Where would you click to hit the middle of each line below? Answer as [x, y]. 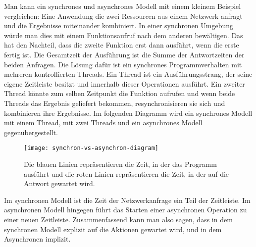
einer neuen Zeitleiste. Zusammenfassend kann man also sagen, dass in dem [118, 219]
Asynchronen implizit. [37, 239]
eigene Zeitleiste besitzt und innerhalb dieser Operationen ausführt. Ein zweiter [125, 83]
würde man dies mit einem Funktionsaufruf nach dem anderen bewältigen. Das [124, 35]
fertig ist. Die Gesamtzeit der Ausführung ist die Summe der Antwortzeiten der [124, 54]
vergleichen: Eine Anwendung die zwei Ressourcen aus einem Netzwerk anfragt [123, 16]
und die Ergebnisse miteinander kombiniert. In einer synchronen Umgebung [119, 25]
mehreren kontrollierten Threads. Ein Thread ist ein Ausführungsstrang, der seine [128, 74]
